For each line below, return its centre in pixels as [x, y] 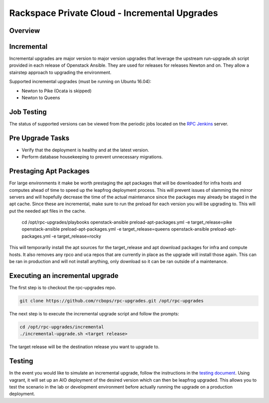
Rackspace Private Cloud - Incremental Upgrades [114, 13]
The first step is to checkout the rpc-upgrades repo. [63, 287]
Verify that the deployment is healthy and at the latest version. [85, 150]
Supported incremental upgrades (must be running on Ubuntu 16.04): [80, 82]
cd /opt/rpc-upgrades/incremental [62, 327]
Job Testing [28, 112]
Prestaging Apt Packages [49, 171]
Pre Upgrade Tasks [39, 138]
